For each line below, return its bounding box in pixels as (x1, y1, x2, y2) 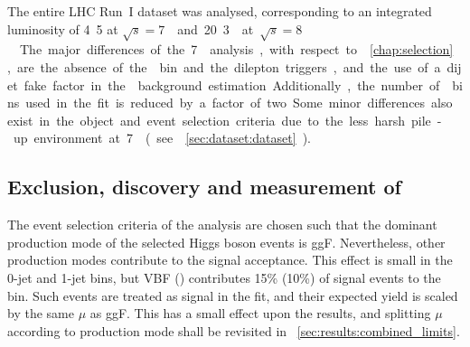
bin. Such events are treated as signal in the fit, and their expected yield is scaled (7, 286, 458, 305)
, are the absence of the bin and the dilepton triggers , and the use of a (7, 57, 441, 76)
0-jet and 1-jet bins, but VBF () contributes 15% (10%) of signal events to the (7, 267, 441, 286)
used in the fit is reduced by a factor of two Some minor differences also (25, 93, 453, 112)
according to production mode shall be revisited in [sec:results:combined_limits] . (7, 321, 460, 340)
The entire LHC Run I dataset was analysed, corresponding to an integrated (7, 2, 432, 20)
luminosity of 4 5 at (7, 19, 118, 38)
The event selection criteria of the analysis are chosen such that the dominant (7, 215, 437, 234)
